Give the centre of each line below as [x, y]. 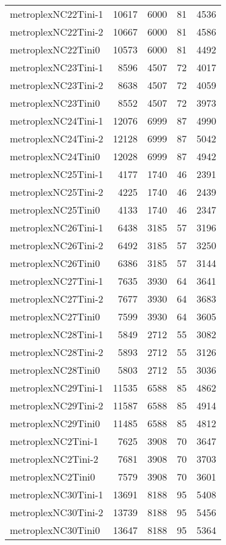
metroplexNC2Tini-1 [54, 441]
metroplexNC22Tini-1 [57, 14]
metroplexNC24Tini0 [55, 156]
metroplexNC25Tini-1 [57, 174]
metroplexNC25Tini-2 [57, 192]
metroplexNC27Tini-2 [57, 299]
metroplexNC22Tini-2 [57, 32]
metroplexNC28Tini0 [55, 370]
